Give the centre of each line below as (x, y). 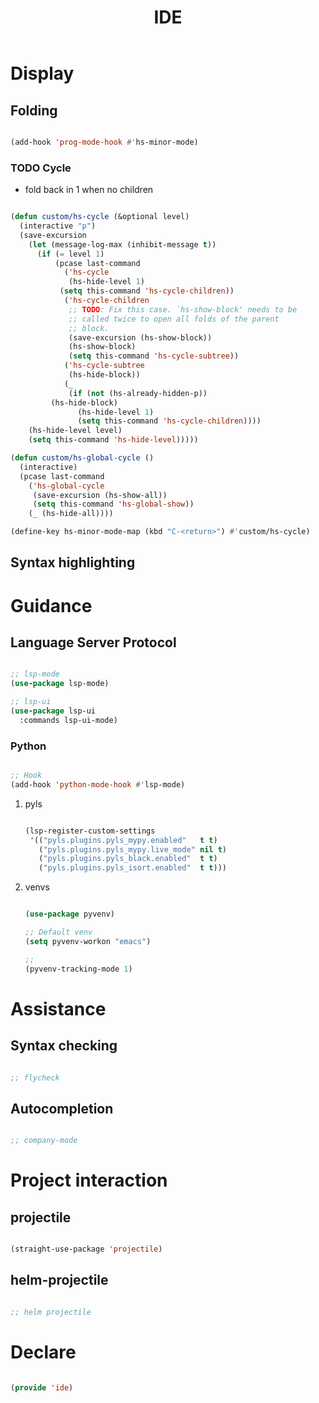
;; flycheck (35, 1077)
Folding (34, 110)
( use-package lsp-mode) (60, 684)
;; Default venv (58, 932)
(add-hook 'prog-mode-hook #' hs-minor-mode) (104, 142)
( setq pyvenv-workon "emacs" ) (88, 941)
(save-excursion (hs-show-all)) (100, 495)
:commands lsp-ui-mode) (68, 720)
